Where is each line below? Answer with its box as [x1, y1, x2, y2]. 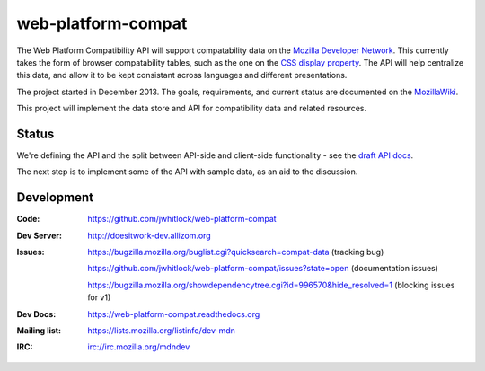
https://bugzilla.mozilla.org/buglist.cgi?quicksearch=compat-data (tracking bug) [87, 247, 384, 258]
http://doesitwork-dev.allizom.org [87, 230, 211, 241]
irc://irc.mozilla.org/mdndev [87, 341, 190, 352]
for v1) [87, 292, 111, 303]
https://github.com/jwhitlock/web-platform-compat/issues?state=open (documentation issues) [87, 263, 439, 274]
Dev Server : [16, 230, 63, 241]
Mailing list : [16, 325, 62, 336]
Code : [16, 214, 40, 225]
